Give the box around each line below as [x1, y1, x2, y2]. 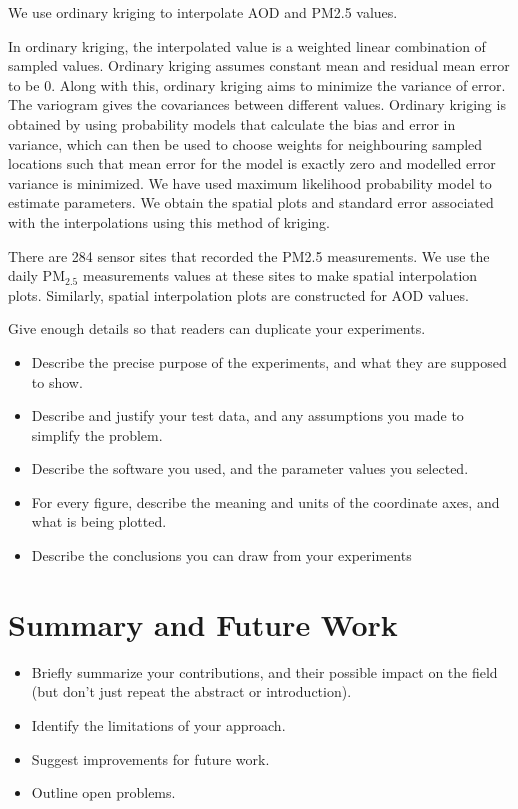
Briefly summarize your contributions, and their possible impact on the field [31, 661, 498, 682]
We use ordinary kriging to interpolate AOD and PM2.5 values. [8, 2, 398, 22]
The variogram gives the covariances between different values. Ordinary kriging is [8, 94, 506, 115]
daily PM [8, 265, 65, 286]
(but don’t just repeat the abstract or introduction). [31, 681, 352, 702]
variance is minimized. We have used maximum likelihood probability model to [8, 172, 492, 193]
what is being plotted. [31, 511, 167, 532]
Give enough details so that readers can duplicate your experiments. [8, 318, 426, 339]
